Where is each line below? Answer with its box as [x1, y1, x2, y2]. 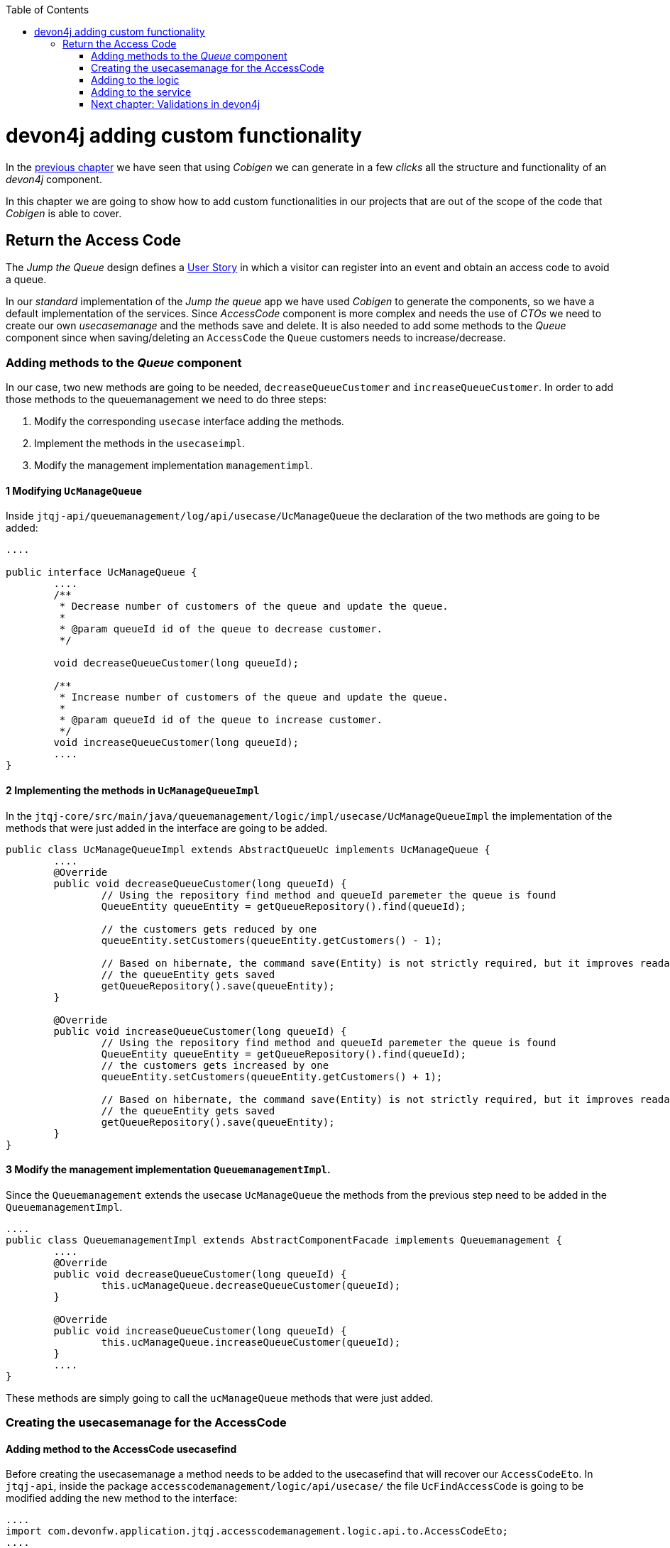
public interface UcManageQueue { [6, 566, 197, 578]
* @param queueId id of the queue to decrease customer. [59, 623, 383, 635]
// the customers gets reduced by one [101, 923, 317, 935]
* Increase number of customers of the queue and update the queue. [59, 691, 449, 703]
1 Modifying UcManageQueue [6, 484, 142, 497]
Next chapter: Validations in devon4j [91, 98, 260, 110]
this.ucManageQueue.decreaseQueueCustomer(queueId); [101, 1279, 401, 1291]
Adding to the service [91, 86, 192, 98]
